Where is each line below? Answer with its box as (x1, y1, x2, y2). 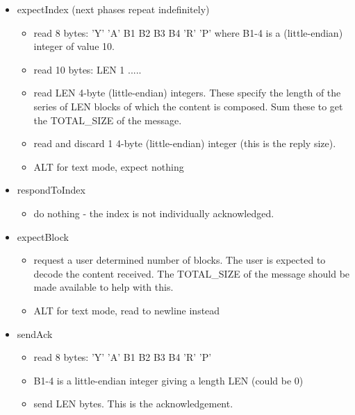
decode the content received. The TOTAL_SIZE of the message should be (33, 266, 350, 280)
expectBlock (17, 229, 69, 244)
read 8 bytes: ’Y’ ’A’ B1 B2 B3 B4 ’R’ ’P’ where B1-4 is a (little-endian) (33, 25, 343, 40)
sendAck (17, 326, 53, 341)
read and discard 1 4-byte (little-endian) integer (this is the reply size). (33, 136, 336, 151)
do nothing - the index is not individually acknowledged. (33, 205, 274, 220)
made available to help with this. (33, 280, 174, 294)
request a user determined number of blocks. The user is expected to (33, 253, 326, 267)
